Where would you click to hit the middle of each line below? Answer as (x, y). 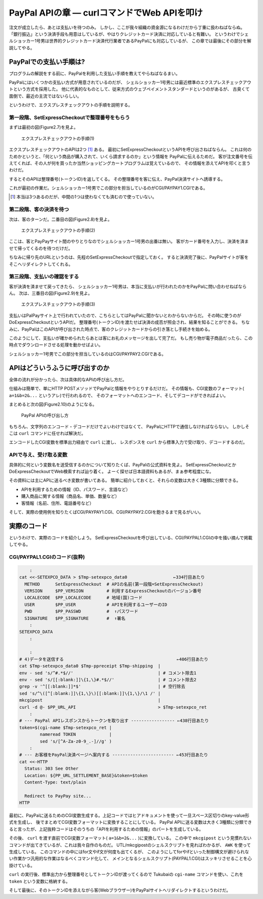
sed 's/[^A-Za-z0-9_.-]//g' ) (76, 741)
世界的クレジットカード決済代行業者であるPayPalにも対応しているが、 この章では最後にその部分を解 (150, 41)
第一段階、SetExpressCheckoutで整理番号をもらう (69, 117)
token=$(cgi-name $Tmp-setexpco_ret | (66, 727)
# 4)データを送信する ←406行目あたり (114, 659)
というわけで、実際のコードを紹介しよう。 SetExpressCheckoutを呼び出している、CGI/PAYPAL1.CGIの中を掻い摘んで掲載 (131, 538)
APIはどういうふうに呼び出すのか (59, 368)
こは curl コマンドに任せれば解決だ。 (47, 433)
